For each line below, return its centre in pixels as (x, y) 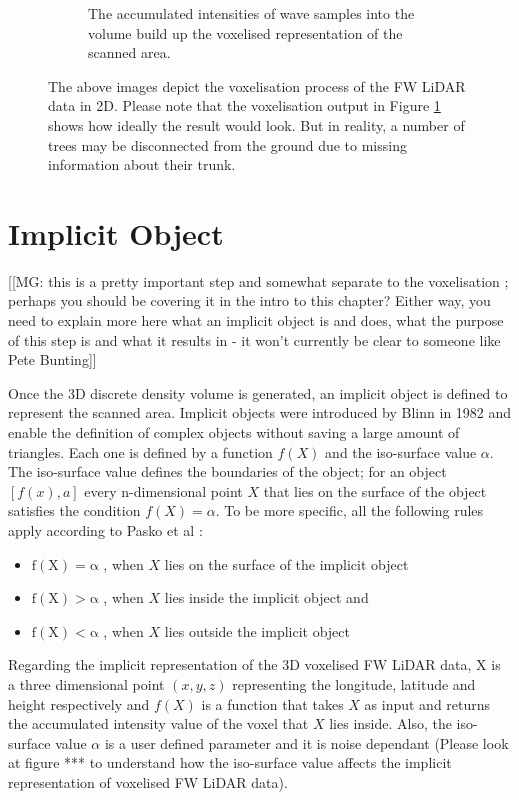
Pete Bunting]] (52, 359)
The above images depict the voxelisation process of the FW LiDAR (257, 85)
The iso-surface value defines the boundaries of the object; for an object (227, 471)
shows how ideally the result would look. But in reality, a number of (256, 124)
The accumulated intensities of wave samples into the (251, 13)
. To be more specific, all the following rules (349, 510)
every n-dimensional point (163, 490)
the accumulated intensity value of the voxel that (158, 723)
